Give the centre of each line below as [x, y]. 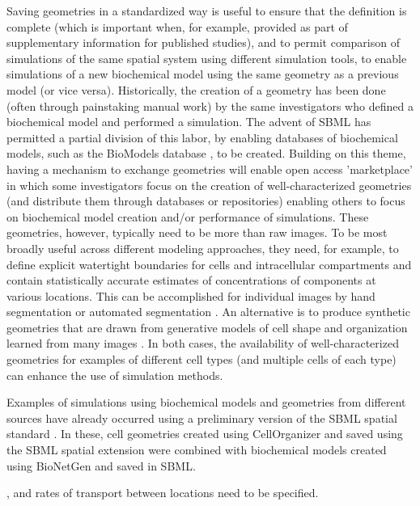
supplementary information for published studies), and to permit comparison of [203, 42]
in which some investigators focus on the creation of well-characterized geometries [209, 185]
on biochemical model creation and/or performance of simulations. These [188, 216]
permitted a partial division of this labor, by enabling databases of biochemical [202, 137]
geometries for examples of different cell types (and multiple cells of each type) [202, 359]
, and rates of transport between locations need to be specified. [163, 493]
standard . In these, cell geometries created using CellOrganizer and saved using [205, 434]
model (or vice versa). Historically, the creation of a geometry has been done [196, 89]
